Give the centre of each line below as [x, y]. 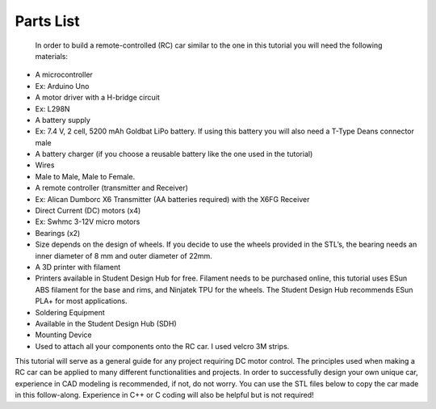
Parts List [47, 21]
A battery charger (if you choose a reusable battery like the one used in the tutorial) [174, 154]
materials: [52, 56]
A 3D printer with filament [78, 267]
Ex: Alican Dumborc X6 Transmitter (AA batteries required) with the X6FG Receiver [172, 199]
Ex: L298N [52, 108]
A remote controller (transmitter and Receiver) [112, 188]
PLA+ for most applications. [82, 301]
